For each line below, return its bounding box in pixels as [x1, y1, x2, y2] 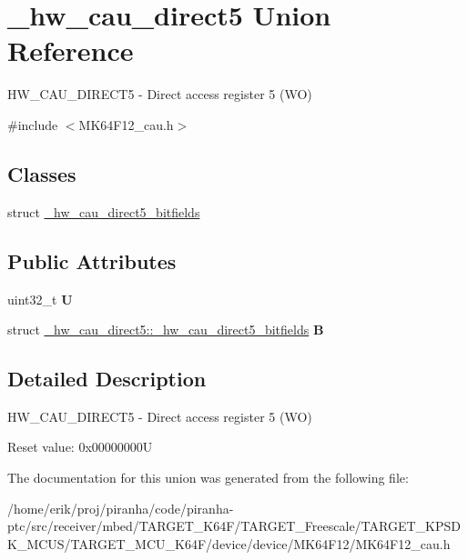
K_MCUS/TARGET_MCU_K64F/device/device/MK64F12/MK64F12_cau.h [7, 534, 451, 553]
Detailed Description [7, 365, 207, 393]
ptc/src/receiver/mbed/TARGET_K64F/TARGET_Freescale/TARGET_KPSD [7, 516, 461, 535]
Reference [7, 32, 134, 69]
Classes [7, 159, 76, 187]
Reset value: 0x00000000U [7, 437, 153, 456]
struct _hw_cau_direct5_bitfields [7, 202, 200, 221]
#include [7, 115, 58, 134]
